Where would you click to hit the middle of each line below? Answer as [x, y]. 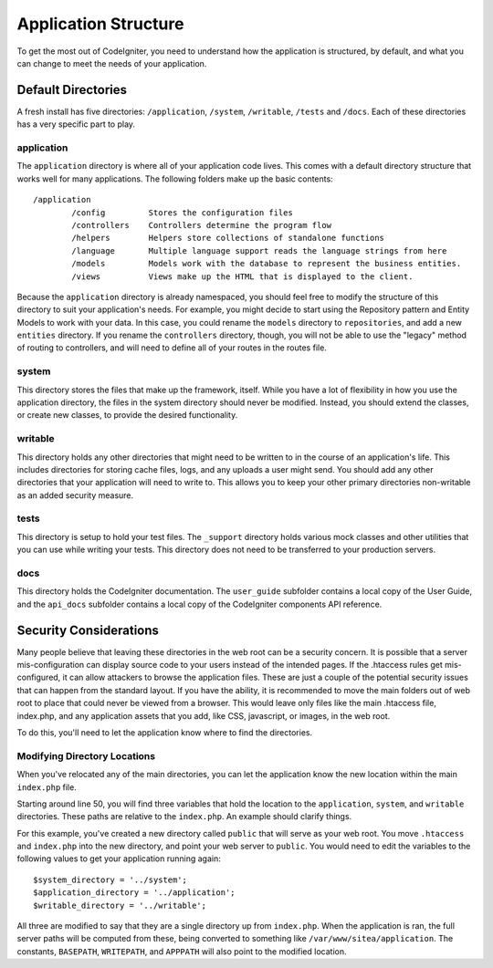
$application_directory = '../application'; [135, 893]
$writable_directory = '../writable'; [120, 905]
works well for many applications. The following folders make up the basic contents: [175, 179]
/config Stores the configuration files [183, 213]
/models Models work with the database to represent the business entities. [267, 264]
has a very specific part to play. [76, 124]
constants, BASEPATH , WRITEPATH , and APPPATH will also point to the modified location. [182, 951]
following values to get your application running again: [119, 859]
